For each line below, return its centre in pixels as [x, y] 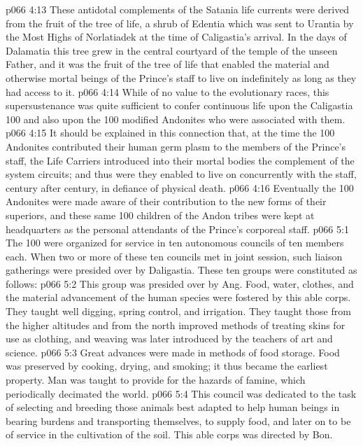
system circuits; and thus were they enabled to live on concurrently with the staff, [181, 174]
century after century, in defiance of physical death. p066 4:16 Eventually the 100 [180, 187]
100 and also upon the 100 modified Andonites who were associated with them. [176, 119]
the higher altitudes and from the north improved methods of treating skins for [176, 325]
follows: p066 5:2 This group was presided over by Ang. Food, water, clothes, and [180, 283]
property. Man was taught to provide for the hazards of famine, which [156, 380]
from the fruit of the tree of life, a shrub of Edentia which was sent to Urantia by [180, 23]
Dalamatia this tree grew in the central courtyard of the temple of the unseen [172, 50]
